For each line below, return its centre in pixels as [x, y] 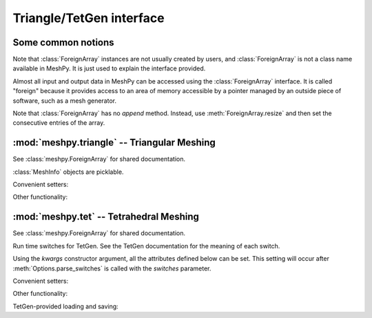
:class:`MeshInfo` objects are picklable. [68, 172]
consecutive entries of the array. [59, 123]
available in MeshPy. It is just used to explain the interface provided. [109, 68]
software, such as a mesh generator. [65, 101]
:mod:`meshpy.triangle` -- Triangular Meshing [114, 142]
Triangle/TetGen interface [89, 18]
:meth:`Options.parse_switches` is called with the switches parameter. [112, 268]
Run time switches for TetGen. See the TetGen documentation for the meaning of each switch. [146, 246]
